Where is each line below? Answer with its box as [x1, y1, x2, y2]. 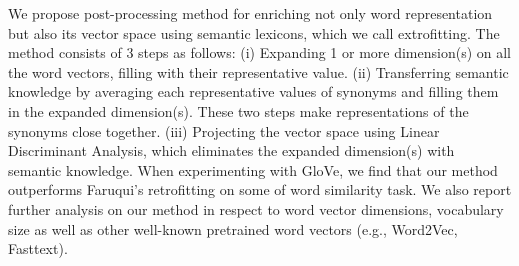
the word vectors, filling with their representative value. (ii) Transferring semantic [8, 61, 509, 82]
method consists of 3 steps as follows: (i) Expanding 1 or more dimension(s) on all [8, 42, 512, 63]
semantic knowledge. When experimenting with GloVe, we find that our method [8, 159, 498, 180]
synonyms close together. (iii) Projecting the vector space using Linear [8, 120, 440, 141]
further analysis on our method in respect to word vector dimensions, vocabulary [8, 198, 504, 219]
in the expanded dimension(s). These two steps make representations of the [8, 100, 469, 121]
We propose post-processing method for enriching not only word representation [8, 3, 493, 23]
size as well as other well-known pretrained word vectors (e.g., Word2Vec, [8, 218, 458, 239]
